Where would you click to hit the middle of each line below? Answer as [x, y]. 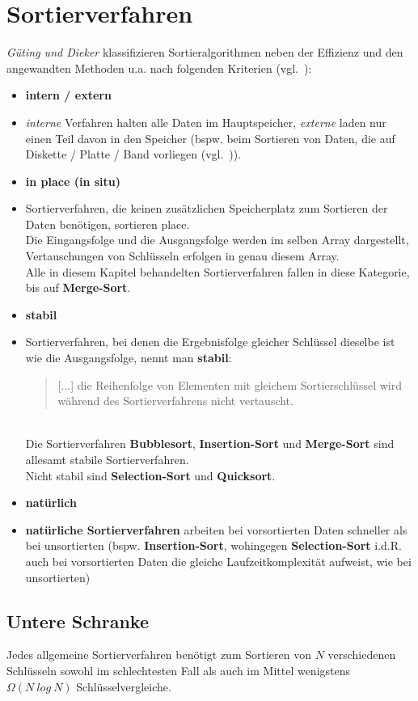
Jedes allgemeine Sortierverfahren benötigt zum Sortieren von [159, 655]
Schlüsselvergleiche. [124, 686]
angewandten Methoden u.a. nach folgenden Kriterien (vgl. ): [159, 68]
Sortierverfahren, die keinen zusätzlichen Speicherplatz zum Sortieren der [207, 208]
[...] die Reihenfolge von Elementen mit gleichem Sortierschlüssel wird [230, 384]
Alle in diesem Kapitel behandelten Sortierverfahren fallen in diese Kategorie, [217, 271]
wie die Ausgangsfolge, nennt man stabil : [129, 358]
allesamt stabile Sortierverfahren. [107, 459]
